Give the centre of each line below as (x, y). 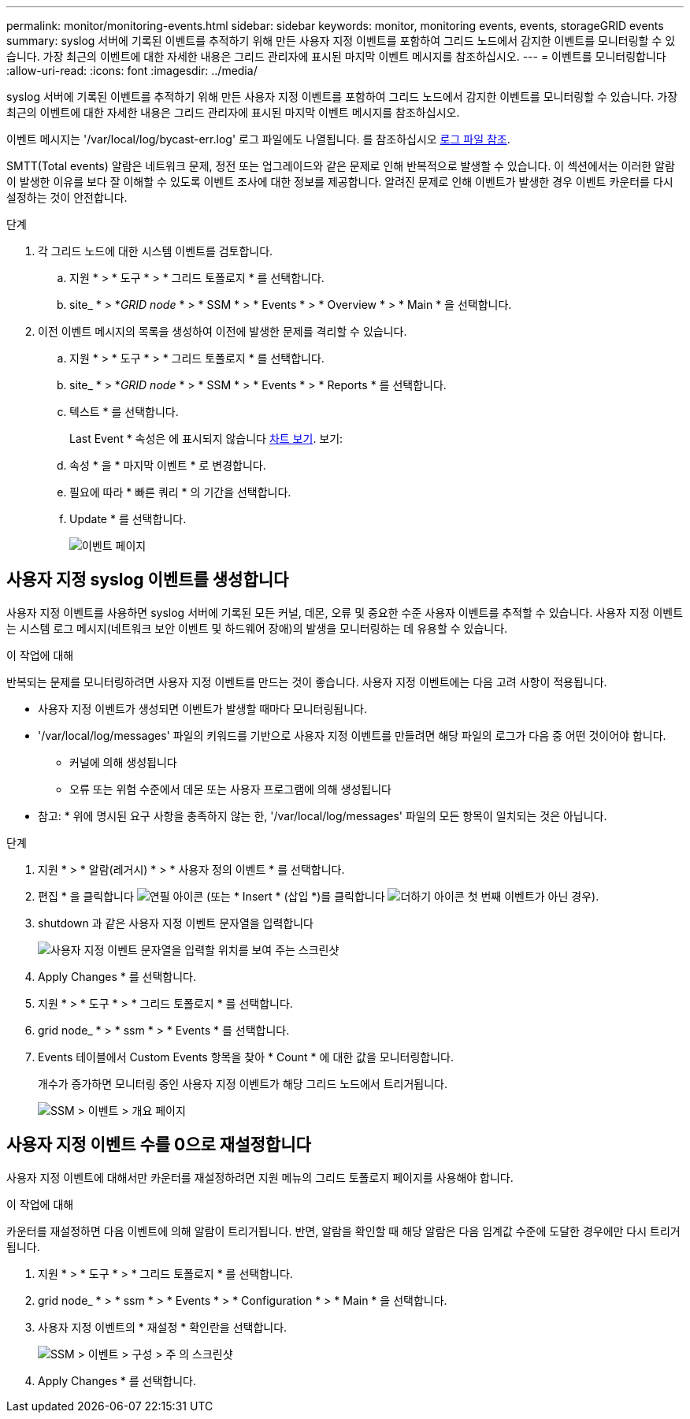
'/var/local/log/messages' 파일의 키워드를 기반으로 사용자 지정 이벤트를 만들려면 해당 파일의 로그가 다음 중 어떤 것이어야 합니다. (352, 735)
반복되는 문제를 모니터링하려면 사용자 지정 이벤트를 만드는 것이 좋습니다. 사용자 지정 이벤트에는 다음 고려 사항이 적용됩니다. (307, 682)
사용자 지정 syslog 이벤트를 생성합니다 (148, 580)
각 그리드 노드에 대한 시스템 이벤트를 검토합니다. (156, 251)
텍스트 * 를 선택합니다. (124, 412)
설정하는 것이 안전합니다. (67, 197)
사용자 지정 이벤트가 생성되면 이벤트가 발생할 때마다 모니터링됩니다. (202, 708)
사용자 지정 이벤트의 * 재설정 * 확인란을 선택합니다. (163, 1327)
